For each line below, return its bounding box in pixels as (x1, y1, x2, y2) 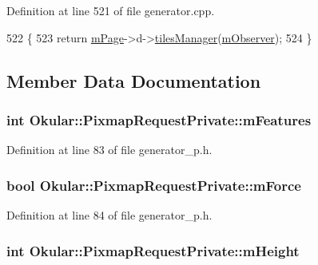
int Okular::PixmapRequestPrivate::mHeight (6, 240, 300, 260)
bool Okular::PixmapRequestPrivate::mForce (6, 175, 301, 195)
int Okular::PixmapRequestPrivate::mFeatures (6, 109, 312, 129)
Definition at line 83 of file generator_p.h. (6, 141, 213, 158)
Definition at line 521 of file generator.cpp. (6, 2, 215, 18)
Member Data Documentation (6, 68, 261, 93)
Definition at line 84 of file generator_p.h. (6, 207, 213, 223)
